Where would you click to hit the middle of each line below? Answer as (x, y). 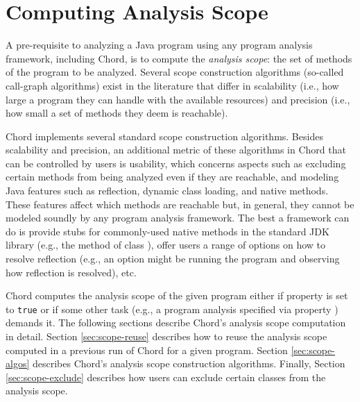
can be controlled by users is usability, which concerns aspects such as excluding (176, 163)
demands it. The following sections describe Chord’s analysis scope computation (176, 323)
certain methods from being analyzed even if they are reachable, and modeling (172, 177)
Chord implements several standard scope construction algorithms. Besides (164, 136)
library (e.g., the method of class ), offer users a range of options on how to (166, 245)
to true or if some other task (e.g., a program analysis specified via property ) (172, 309)
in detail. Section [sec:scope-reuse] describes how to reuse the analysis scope (166, 336)
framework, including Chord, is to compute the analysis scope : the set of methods (179, 58)
